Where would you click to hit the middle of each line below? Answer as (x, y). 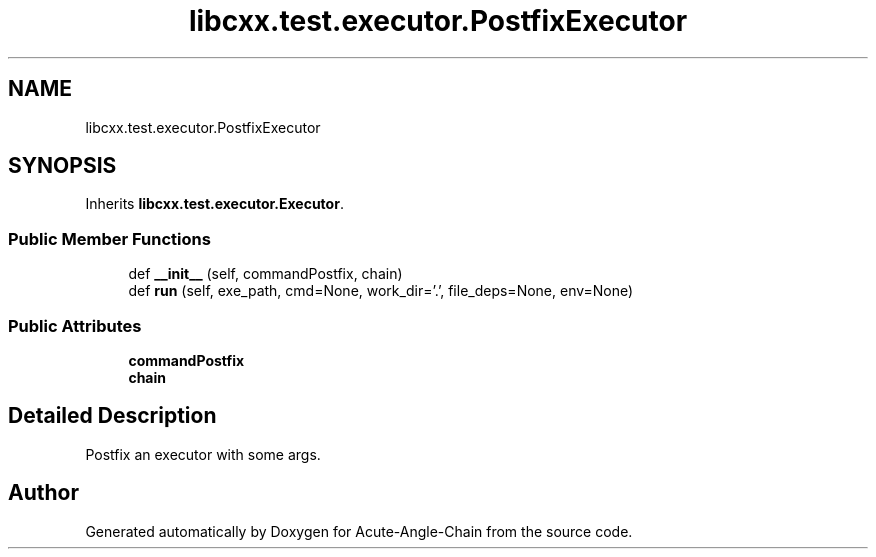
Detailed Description (112, 416)
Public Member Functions (109, 238)
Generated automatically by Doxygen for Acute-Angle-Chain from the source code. (359, 531)
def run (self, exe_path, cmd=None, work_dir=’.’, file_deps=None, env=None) (381, 291)
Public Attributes (75, 325)
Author (43, 493)
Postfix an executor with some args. (203, 454)
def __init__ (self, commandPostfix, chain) (265, 274)
